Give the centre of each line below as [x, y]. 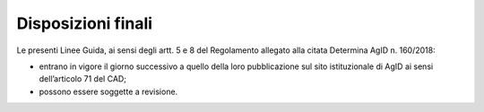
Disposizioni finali [84, 23]
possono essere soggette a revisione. [108, 91]
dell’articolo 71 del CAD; [83, 79]
